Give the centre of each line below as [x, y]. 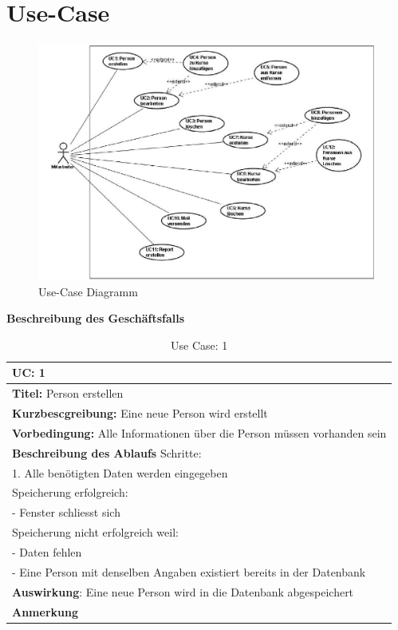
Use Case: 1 [199, 345]
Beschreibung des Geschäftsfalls [96, 318]
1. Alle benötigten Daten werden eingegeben [120, 472]
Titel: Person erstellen [68, 393]
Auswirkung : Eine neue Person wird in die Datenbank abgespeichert [183, 591]
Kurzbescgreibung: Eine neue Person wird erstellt [140, 413]
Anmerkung [45, 611]
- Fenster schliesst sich [66, 512]
